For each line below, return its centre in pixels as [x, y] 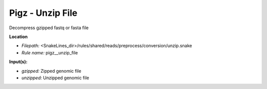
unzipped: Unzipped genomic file [55, 78]
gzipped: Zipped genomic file [51, 71]
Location [19, 37]
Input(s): [18, 62]
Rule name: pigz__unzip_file [50, 52]
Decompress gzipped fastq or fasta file [49, 28]
